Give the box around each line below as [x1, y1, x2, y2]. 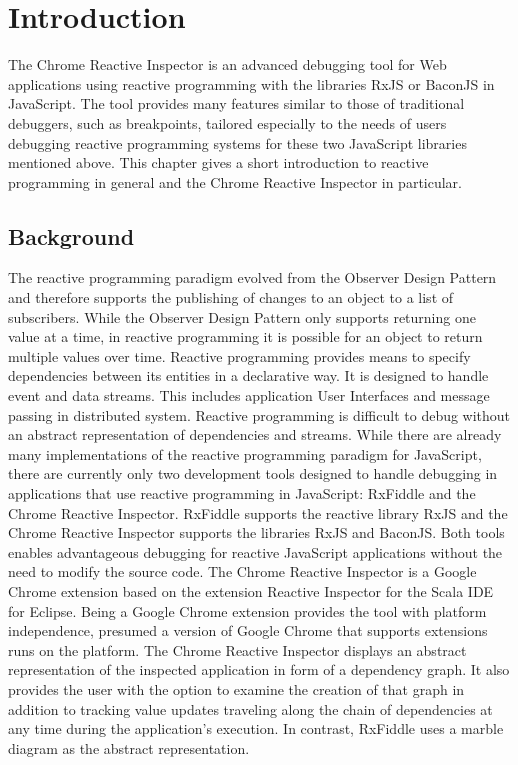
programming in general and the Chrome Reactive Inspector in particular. [8, 171, 463, 192]
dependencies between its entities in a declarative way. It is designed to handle [8, 365, 489, 386]
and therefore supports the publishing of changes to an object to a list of [8, 287, 454, 308]
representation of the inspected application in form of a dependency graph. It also [8, 659, 510, 680]
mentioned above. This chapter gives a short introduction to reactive [8, 152, 429, 173]
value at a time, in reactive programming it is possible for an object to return [8, 326, 483, 347]
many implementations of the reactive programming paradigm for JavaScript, [8, 443, 482, 464]
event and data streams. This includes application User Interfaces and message [8, 385, 490, 406]
